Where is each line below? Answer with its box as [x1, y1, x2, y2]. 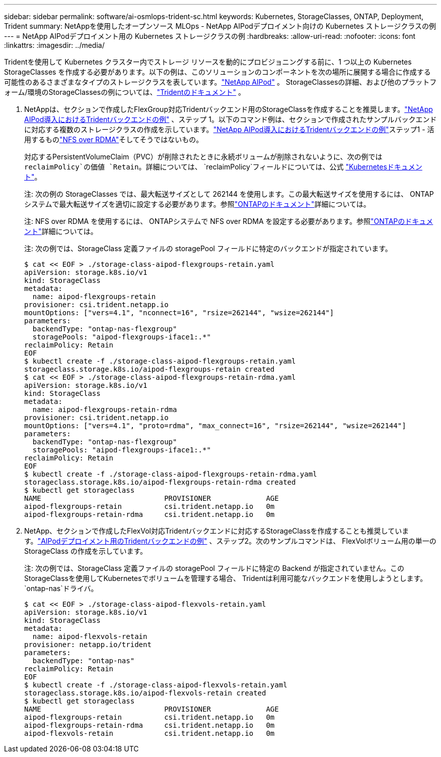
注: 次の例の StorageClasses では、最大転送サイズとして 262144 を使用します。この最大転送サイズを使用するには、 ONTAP [24, 190, 434, 198]
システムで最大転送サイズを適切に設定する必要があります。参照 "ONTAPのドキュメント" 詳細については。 [24, 200, 371, 208]
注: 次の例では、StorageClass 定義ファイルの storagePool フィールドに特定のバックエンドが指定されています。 [24, 244, 392, 253]
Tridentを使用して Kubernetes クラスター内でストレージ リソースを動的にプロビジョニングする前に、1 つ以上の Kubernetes [4, 57, 412, 66]
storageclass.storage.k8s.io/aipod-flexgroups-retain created [24, 365, 275, 373]
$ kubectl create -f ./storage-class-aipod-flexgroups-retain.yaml [24, 357, 296, 365]
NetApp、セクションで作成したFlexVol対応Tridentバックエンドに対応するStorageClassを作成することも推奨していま [24, 527, 409, 535]
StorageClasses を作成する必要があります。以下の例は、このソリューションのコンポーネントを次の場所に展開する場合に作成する [4, 68, 431, 76]
